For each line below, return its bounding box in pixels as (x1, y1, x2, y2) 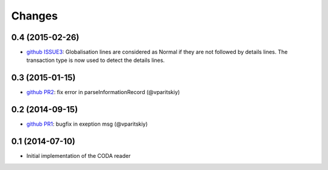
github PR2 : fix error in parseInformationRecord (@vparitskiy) (26, 89, 180, 96)
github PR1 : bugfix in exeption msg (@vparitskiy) (26, 120, 148, 127)
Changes (11, 9, 58, 22)
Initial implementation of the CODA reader (26, 152, 131, 160)
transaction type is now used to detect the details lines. (26, 56, 165, 64)
